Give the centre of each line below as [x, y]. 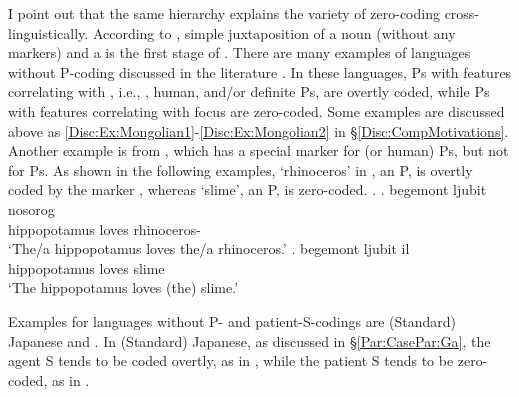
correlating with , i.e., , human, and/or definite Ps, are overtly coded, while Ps [249, 91]
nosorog [31, 208]
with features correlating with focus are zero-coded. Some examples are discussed [256, 110]
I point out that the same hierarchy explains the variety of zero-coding [224, 13]
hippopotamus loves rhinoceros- [104, 228]
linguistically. [48, 32]
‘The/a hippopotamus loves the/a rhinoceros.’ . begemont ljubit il [209, 248]
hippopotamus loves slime [86, 267]
